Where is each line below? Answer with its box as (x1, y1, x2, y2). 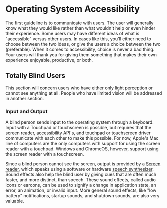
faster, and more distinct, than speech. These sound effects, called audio (5, 177, 156, 183)
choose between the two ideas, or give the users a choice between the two (5, 41, 161, 47)
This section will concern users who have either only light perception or (5, 85, 153, 91)
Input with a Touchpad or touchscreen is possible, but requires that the (5, 125, 152, 131)
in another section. (5, 95, 44, 101)
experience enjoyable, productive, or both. (5, 57, 93, 63)
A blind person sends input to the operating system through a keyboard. (5, 119, 154, 125)
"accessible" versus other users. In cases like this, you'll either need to (5, 36, 151, 42)
